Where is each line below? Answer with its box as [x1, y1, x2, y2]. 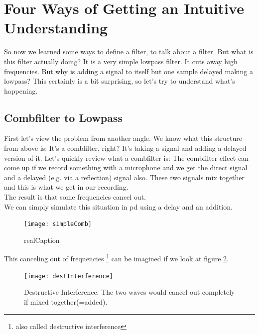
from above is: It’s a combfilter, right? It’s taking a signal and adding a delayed [4, 143, 247, 153]
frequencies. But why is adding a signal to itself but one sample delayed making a [4, 66, 253, 76]
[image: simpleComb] [24, 221, 92, 228]
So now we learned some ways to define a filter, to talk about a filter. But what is [4, 46, 254, 57]
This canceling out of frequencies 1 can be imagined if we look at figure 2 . [4, 252, 229, 264]
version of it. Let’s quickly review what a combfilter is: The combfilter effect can [4, 152, 249, 163]
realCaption [24, 234, 60, 245]
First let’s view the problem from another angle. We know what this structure [4, 133, 242, 143]
